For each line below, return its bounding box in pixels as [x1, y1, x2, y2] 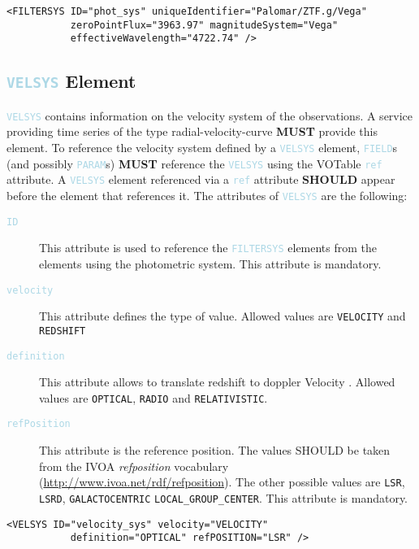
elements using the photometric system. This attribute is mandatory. [39, 255, 382, 272]
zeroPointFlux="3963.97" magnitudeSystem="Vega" [70, 19, 339, 31]
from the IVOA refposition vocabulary [39, 457, 229, 474]
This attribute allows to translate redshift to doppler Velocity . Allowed [39, 373, 395, 390]
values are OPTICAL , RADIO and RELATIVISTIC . [39, 389, 268, 406]
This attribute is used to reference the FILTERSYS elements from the [39, 239, 378, 256]
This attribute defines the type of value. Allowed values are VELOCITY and [39, 307, 406, 325]
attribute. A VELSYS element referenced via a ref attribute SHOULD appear [6, 171, 395, 188]
